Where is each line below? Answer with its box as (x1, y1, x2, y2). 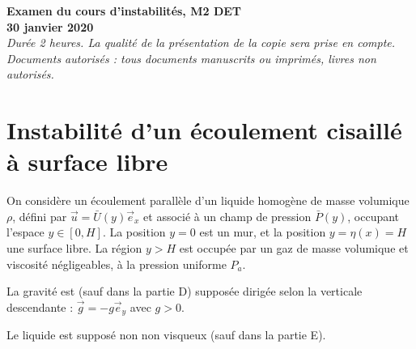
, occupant (347, 207, 400, 224)
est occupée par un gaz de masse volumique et (179, 240, 409, 257)
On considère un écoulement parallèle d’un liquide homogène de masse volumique (6, 192, 410, 209)
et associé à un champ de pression (143, 207, 312, 224)
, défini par (12, 207, 67, 224)
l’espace (6, 223, 45, 240)
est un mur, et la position (199, 223, 326, 240)
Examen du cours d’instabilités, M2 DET (6, 2, 242, 19)
